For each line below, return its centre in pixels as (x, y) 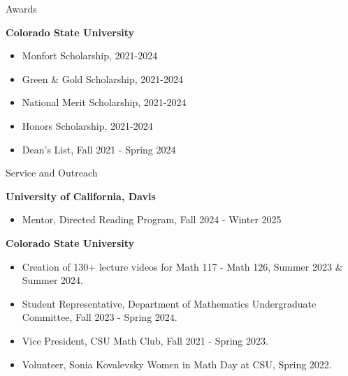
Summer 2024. (52, 280)
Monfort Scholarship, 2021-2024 (90, 55)
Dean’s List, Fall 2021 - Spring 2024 (99, 149)
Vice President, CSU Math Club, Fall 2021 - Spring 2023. (145, 340)
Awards (21, 8)
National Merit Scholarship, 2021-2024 (104, 102)
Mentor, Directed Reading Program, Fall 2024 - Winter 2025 (152, 219)
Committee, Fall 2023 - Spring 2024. (100, 317)
